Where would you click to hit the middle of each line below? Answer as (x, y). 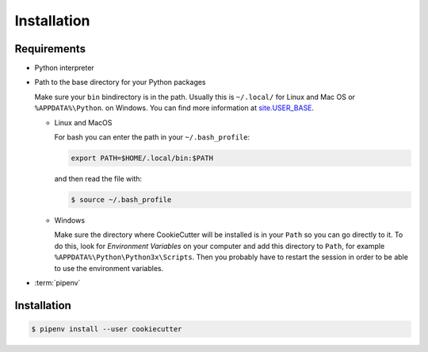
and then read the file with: (98, 178)
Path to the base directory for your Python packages (120, 82)
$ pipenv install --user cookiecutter (107, 329)
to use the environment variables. (109, 268)
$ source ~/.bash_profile (121, 199)
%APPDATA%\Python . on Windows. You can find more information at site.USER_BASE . (174, 108)
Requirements (50, 49)
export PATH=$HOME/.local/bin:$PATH (142, 158)
